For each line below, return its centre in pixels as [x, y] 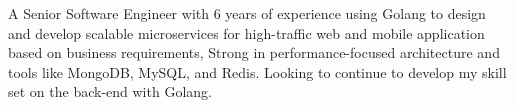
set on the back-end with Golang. [110, 91]
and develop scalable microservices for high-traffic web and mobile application [246, 32]
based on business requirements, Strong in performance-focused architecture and [254, 52]
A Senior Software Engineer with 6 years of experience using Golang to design [247, 13]
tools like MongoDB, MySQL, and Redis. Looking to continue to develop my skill [257, 71]
